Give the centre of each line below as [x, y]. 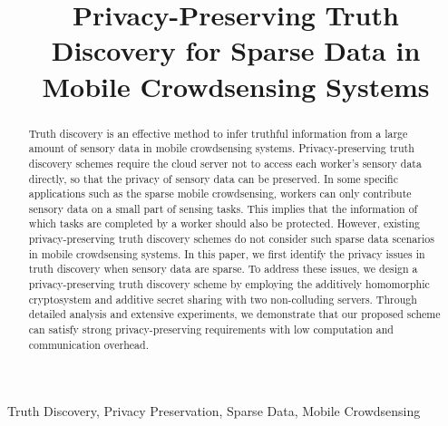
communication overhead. [88, 344]
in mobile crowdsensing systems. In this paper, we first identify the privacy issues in [227, 253]
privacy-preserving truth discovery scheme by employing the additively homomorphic [229, 284]
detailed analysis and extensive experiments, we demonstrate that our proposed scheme [234, 314]
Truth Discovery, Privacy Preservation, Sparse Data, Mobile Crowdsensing [214, 411]
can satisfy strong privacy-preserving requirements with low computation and [211, 329]
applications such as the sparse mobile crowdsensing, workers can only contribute [220, 194]
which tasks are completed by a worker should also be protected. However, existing [224, 223]
